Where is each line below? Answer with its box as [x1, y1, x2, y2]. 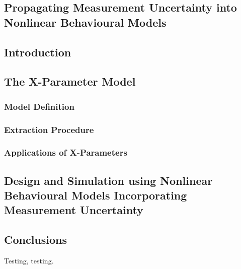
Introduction [4, 44, 71, 59]
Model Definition [4, 100, 74, 112]
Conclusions [4, 232, 67, 247]
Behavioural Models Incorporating [4, 187, 187, 203]
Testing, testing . [4, 255, 54, 266]
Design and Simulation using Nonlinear [4, 172, 213, 188]
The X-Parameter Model [4, 74, 136, 89]
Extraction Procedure [4, 123, 94, 136]
